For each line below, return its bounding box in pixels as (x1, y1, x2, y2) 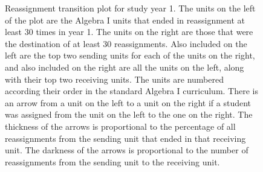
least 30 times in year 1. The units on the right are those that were (5, 25, 253, 38)
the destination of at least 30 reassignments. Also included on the (5, 37, 247, 49)
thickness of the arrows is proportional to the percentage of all (5, 119, 236, 132)
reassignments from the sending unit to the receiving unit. (5, 155, 220, 168)
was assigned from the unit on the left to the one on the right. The (5, 108, 253, 121)
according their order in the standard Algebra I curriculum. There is (5, 84, 258, 97)
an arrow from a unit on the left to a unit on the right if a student (5, 96, 252, 109)
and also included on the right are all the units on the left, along (5, 60, 244, 73)
